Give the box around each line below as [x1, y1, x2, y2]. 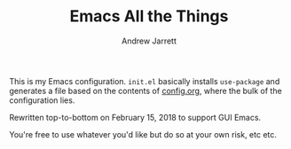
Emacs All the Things [69, 6, 229, 27]
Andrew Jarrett [121, 35, 177, 46]
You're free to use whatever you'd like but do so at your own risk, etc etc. [9, 129, 278, 139]
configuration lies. [9, 95, 75, 106]
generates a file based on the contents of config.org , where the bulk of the [9, 85, 282, 96]
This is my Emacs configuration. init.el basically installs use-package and [9, 75, 280, 86]
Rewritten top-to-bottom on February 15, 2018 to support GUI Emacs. [9, 112, 262, 122]
